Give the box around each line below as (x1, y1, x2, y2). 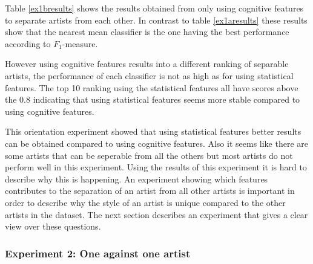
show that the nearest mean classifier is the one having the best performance (5, 25, 289, 38)
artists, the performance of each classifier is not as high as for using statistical (5, 69, 294, 82)
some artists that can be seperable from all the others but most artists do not (5, 149, 293, 161)
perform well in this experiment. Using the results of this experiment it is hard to (5, 161, 307, 173)
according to (5, 37, 51, 50)
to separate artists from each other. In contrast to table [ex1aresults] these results (5, 13, 308, 26)
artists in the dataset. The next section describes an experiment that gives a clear (5, 208, 308, 221)
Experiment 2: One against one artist (5, 245, 191, 260)
